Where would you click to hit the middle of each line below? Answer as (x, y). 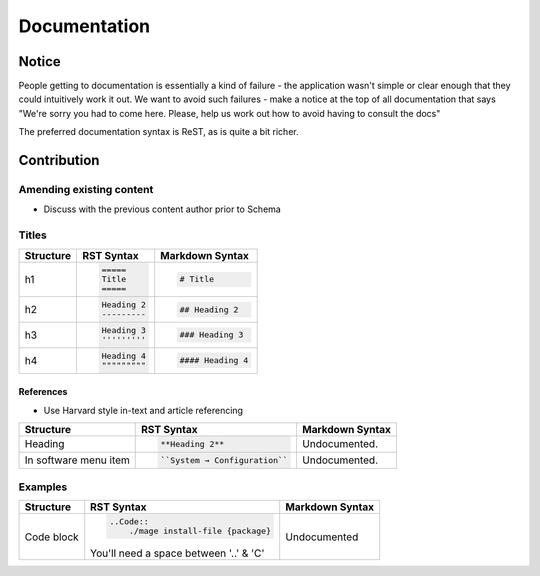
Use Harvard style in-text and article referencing (143, 410)
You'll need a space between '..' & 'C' (177, 553)
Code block (51, 537)
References (43, 392)
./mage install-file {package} (200, 531)
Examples (43, 487)
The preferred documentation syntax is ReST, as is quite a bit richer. (158, 132)
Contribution (59, 160)
